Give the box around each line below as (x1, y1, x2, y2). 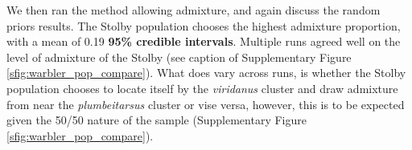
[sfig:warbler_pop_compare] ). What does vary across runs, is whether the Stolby (6, 64, 406, 81)
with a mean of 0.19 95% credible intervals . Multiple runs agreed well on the (6, 33, 401, 50)
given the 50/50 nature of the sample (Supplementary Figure (6, 111, 307, 128)
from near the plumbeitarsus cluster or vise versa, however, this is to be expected (6, 95, 405, 112)
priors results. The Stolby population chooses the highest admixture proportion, (6, 17, 401, 34)
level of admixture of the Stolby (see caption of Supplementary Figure (6, 48, 352, 65)
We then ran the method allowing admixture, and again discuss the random (6, 2, 381, 18)
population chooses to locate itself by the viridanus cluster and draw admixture (6, 79, 398, 96)
